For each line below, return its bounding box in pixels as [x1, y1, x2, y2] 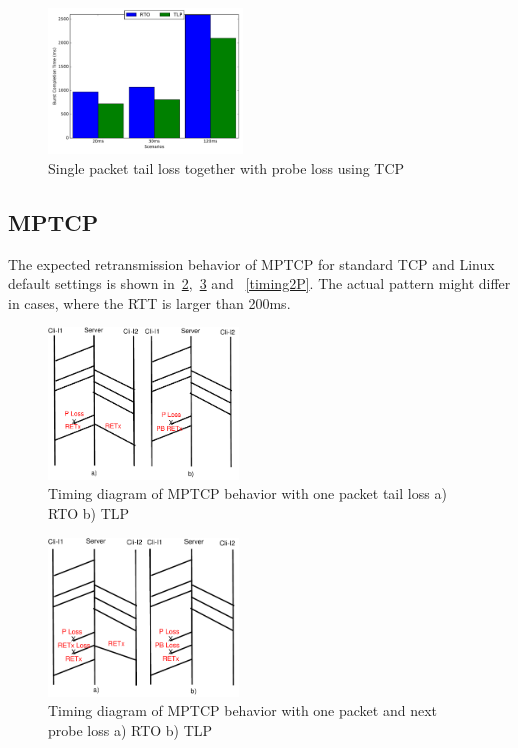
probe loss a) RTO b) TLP [48, 719, 213, 740]
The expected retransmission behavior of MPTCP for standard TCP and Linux [8, 253, 495, 274]
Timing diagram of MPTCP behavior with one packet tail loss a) [48, 483, 447, 504]
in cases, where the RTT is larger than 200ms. [8, 292, 291, 313]
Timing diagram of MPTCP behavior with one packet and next [48, 700, 437, 721]
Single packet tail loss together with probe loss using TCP [48, 157, 405, 178]
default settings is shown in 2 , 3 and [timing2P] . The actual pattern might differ [8, 273, 511, 294]
